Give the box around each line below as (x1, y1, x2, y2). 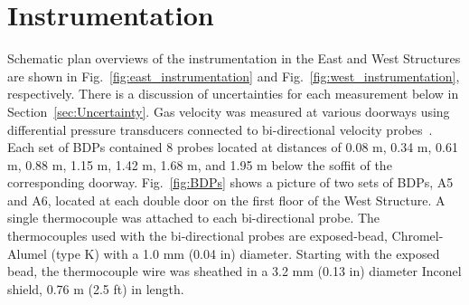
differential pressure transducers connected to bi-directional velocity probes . (7, 119, 433, 138)
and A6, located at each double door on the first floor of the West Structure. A (7, 190, 446, 209)
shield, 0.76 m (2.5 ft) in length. (7, 279, 184, 298)
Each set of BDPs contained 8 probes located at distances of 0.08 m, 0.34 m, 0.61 (7, 138, 458, 157)
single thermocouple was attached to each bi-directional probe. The (7, 208, 380, 227)
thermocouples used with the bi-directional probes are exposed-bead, (7, 226, 388, 245)
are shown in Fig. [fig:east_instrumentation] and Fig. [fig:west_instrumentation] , (7, 66, 460, 85)
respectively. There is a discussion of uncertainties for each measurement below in (7, 84, 459, 103)
